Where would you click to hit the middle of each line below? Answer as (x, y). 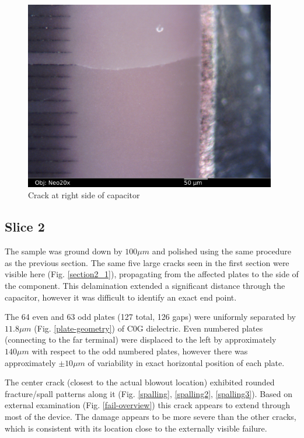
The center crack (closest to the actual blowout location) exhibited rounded (140, 382)
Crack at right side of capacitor (84, 195)
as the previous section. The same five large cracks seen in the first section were (147, 262)
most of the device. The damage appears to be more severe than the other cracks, (151, 416)
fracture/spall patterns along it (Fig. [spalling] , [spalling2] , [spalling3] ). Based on (149, 393)
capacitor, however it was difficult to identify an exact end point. (121, 297)
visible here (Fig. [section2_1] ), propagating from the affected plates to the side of (152, 274)
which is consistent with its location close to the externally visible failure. (136, 428)
